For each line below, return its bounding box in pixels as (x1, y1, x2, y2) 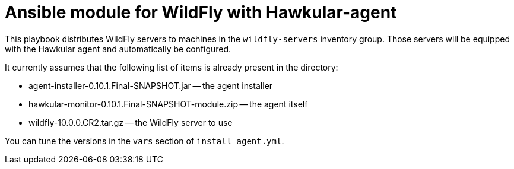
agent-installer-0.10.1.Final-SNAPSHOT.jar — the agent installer (28, 80, 273, 91)
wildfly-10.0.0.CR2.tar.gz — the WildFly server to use (28, 117, 233, 127)
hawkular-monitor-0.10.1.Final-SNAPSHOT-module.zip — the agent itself (28, 98, 308, 109)
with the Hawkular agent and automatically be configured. (5, 43, 231, 54)
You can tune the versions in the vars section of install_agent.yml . (5, 135, 284, 146)
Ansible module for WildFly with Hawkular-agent (5, 2, 397, 23)
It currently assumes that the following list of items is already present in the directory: (5, 62, 338, 72)
